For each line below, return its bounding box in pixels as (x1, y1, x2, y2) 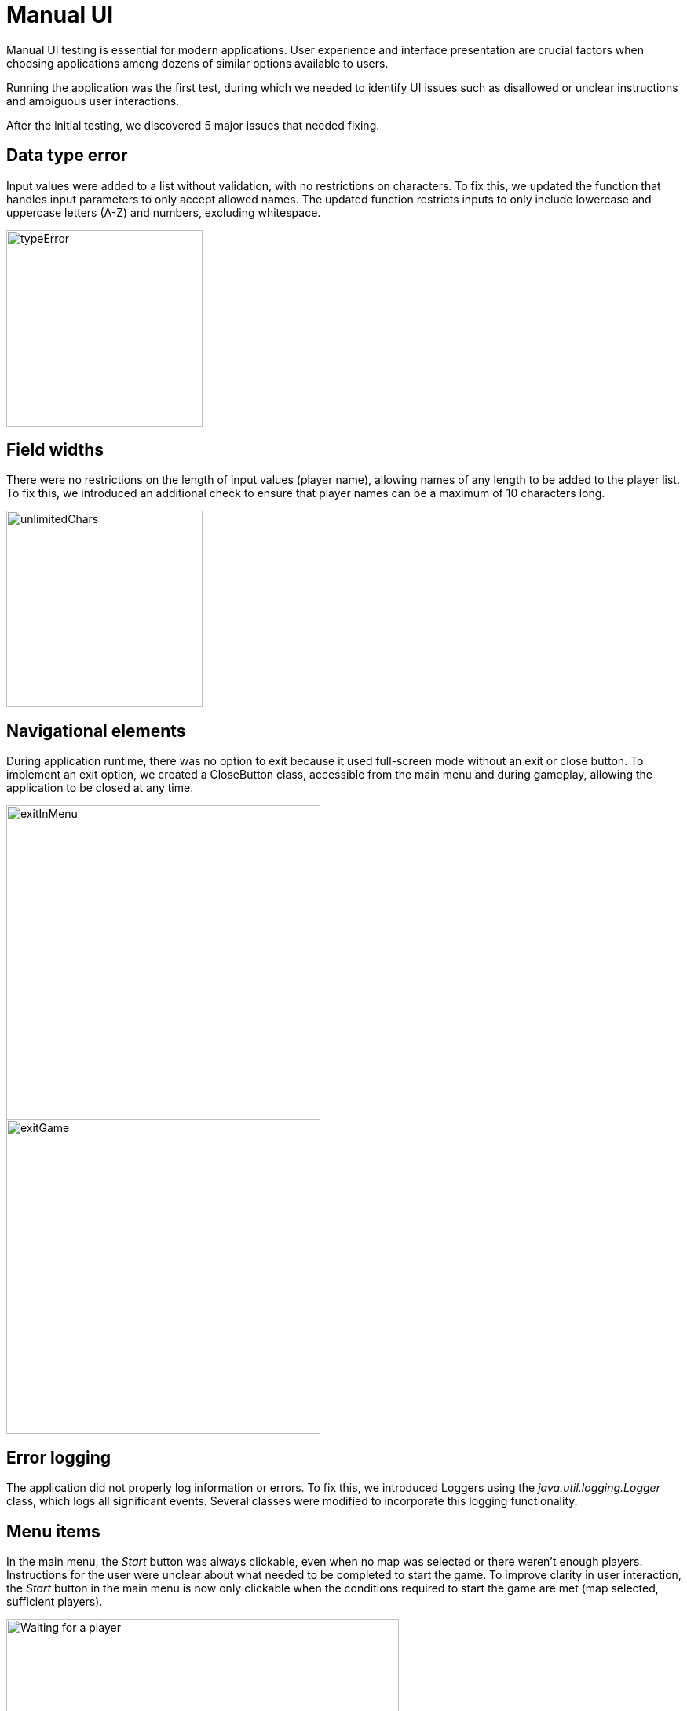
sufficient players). (6, 1594, 103, 1608)
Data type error (6, 145, 128, 166)
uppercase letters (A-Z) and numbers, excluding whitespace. (6, 205, 321, 219)
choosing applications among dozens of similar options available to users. (6, 56, 389, 70)
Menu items (6, 1521, 100, 1541)
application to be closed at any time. (6, 781, 194, 795)
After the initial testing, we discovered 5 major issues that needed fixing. (6, 118, 380, 132)
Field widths (6, 440, 104, 460)
